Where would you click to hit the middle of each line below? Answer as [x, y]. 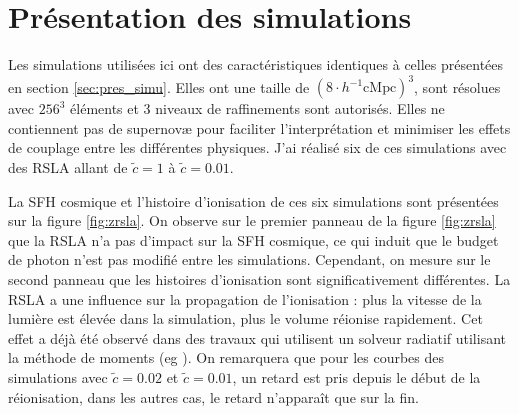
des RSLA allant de [68, 167]
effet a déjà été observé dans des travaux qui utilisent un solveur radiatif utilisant [257, 337]
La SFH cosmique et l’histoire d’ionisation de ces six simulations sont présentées [253, 200]
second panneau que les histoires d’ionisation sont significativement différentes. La [259, 278]
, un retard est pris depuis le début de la [356, 376]
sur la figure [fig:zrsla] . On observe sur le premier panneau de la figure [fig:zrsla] [252, 220]
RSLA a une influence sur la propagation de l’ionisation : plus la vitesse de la [245, 298]
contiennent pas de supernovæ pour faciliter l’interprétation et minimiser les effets [259, 127]
